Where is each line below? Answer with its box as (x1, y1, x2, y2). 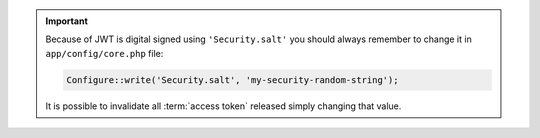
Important (45, 15, 89, 27)
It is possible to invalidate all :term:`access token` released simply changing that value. (45, 100, 402, 112)
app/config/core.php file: (45, 47, 164, 59)
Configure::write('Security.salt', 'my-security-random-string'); (66, 74, 399, 85)
